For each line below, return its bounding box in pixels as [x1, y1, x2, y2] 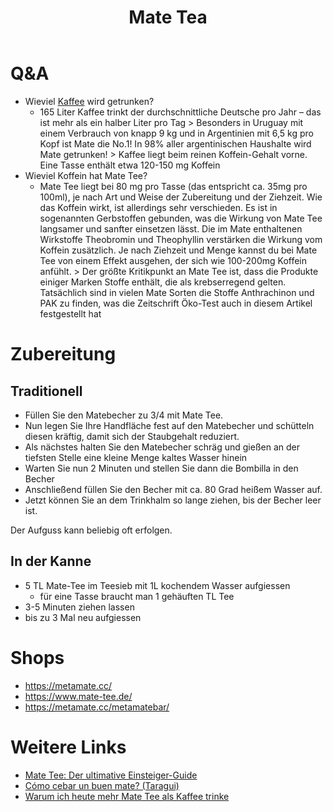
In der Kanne [10, 553, 92, 570]
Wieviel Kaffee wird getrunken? [24, 95, 155, 107]
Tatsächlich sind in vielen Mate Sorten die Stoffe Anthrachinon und [39, 286, 315, 298]
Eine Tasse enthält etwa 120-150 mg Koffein [39, 159, 221, 171]
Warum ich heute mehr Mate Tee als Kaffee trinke [24, 790, 230, 802]
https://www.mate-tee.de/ [24, 690, 133, 702]
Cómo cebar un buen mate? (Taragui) [24, 779, 180, 791]
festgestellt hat [39, 307, 102, 320]
